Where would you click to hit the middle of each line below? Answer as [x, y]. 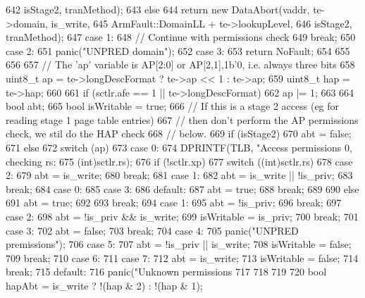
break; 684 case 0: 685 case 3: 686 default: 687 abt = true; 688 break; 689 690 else [182, 188]
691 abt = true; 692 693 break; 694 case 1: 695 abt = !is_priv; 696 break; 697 [174, 203]
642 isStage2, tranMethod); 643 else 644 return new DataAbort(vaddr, [158, 9]
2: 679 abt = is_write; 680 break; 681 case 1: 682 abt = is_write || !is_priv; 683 [179, 175]
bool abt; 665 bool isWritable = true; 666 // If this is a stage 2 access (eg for [173, 106]
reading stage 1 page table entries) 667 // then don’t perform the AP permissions [182, 119]
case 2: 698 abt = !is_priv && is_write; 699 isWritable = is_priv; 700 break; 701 [182, 216]
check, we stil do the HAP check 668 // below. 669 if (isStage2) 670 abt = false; [179, 134]
